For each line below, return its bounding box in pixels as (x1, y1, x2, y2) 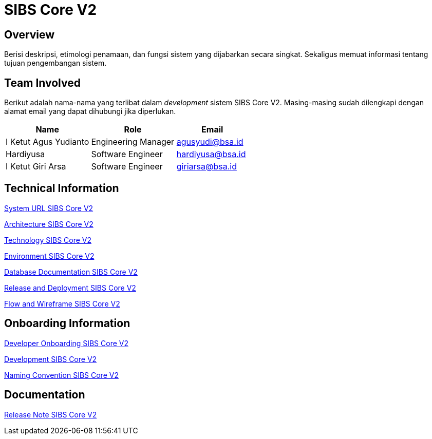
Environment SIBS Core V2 (4, 251, 95, 260)
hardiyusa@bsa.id (176, 149, 246, 160)
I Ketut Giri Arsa (6, 161, 66, 172)
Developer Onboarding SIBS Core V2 (4, 338, 128, 348)
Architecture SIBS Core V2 (4, 219, 93, 228)
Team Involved (4, 76, 81, 89)
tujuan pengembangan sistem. (4, 59, 107, 68)
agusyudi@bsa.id (176, 137, 243, 147)
